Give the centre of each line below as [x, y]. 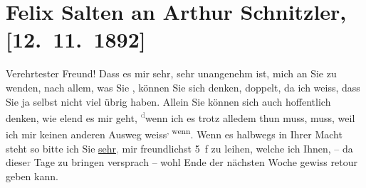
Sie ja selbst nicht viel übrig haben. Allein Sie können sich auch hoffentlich [168, 101]
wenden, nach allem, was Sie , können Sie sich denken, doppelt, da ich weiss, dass [183, 87]
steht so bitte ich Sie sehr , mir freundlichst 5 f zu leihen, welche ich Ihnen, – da [179, 148]
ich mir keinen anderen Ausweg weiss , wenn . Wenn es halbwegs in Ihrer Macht [174, 133]
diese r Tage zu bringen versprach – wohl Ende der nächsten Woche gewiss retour [182, 162]
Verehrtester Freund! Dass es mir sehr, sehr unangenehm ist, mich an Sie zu [171, 73]
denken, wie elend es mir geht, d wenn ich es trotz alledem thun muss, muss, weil [181, 117]
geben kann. [32, 176]
